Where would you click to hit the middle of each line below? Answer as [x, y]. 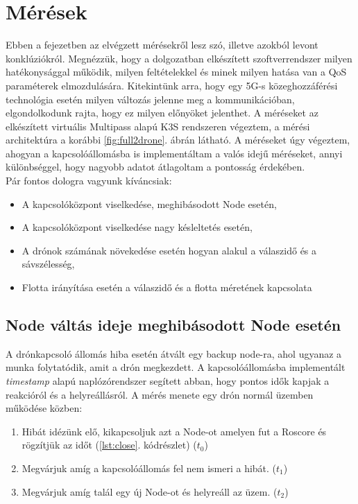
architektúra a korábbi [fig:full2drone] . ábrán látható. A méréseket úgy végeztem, [178, 140]
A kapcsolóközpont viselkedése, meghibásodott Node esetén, [149, 203]
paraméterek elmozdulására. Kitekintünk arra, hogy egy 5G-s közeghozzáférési [172, 85]
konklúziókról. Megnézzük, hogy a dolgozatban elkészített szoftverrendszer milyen [179, 58]
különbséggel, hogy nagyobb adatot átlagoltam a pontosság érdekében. [155, 167]
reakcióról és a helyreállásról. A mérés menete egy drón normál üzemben [160, 394]
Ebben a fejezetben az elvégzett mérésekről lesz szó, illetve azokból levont [162, 45]
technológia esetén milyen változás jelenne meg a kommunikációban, [150, 99]
